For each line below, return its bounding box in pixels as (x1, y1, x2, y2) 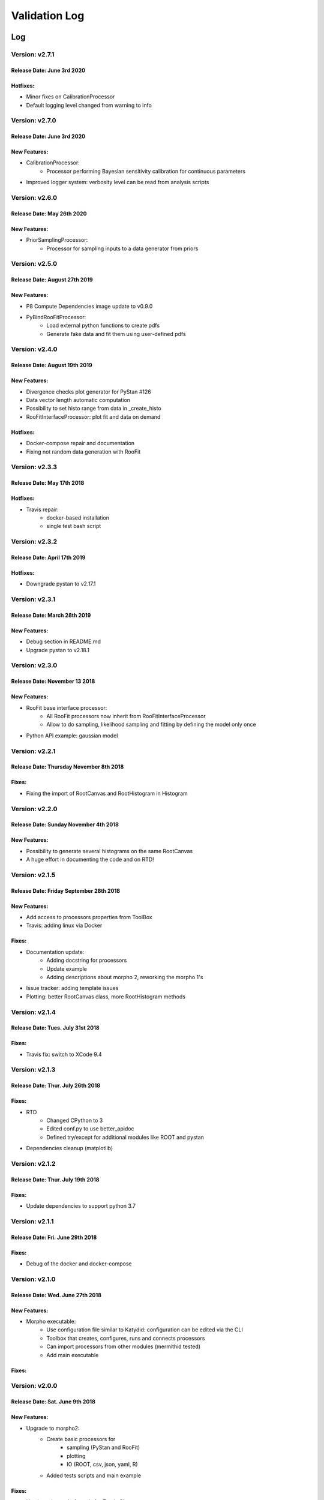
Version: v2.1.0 (11, 1275, 56, 1283)
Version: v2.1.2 (11, 1160, 56, 1168)
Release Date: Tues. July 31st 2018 (11, 1024, 100, 1031)
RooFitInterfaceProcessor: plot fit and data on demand (26, 413, 161, 420)
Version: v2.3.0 (11, 661, 58, 670)
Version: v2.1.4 (11, 1008, 56, 1016)
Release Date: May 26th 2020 (11, 210, 87, 217)
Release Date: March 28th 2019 (11, 611, 91, 619)
